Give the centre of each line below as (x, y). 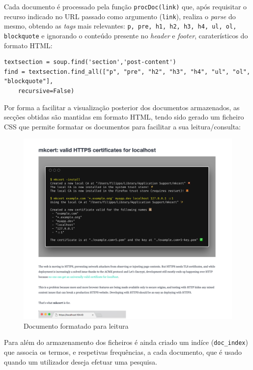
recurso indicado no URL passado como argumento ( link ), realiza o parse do (120, 16)
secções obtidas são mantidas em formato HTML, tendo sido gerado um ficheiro (124, 117)
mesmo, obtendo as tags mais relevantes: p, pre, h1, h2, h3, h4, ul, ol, (120, 26)
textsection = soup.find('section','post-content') (90, 62)
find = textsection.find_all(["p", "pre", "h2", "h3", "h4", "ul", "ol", (127, 72)
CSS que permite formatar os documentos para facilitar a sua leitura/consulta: (123, 126)
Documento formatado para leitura (76, 325)
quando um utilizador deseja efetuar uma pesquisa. (81, 361)
